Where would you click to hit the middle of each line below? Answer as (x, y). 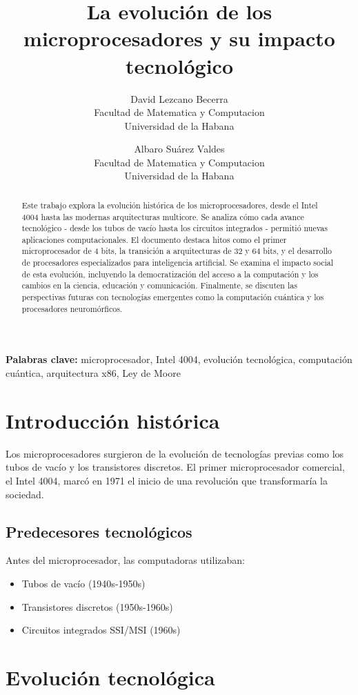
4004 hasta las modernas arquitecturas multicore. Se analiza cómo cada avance (163, 216)
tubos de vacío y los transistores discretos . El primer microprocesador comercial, (175, 467)
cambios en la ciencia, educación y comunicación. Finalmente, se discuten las (159, 285)
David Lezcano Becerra (179, 98)
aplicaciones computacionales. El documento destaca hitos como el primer (154, 239)
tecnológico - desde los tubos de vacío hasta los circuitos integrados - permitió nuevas (175, 228)
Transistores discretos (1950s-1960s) (97, 606)
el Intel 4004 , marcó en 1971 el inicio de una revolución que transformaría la (167, 480)
